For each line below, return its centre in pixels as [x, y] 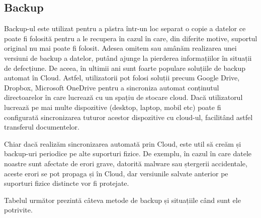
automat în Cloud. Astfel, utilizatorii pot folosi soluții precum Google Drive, [122, 78]
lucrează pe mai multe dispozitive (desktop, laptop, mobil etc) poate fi [113, 107]
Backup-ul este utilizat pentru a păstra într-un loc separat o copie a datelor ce [125, 28]
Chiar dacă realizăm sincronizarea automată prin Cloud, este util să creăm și [123, 143]
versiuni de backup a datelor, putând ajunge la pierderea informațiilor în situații [128, 58]
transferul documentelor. [42, 127]
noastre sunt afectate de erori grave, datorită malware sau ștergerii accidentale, [126, 163]
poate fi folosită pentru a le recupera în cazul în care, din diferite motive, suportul [131, 38]
